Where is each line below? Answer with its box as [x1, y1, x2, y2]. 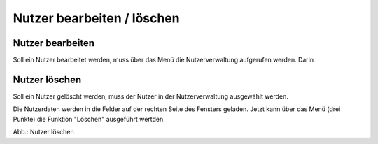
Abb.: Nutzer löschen [13, 128, 74, 136]
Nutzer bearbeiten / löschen [13, 10, 180, 26]
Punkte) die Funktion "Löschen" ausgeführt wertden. [13, 115, 166, 123]
